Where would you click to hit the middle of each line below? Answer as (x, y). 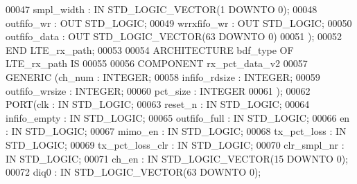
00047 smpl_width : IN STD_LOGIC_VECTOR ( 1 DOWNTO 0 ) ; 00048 (162, 9)
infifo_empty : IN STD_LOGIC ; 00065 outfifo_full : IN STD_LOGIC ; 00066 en (178, 117)
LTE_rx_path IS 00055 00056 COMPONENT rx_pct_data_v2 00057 (157, 63)
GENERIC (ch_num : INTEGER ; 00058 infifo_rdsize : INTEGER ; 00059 (163, 76)
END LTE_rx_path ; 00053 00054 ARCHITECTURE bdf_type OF (150, 49)
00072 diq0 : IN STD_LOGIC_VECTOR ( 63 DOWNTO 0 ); (133, 172)
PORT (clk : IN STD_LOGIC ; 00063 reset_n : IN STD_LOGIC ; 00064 (158, 104)
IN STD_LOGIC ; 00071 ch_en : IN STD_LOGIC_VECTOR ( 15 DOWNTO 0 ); (177, 158)
